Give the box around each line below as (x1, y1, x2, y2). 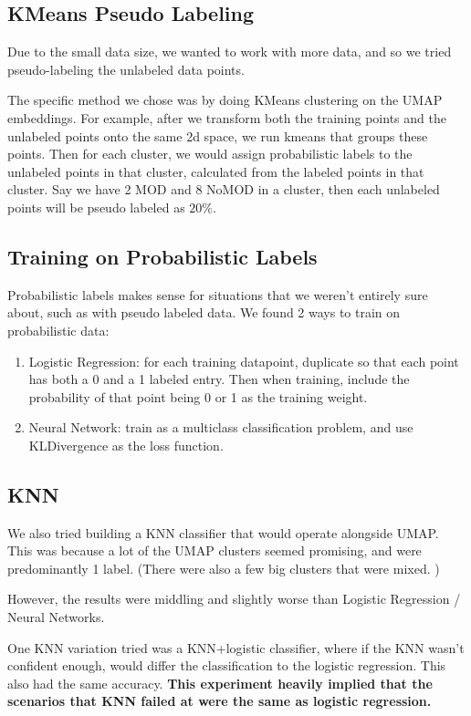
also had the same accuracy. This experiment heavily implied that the (7, 673, 433, 692)
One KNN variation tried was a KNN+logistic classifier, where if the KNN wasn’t (7, 638, 465, 657)
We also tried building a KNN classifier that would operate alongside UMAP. (7, 523, 439, 542)
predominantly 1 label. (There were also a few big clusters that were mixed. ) (7, 558, 440, 577)
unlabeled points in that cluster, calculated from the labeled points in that (7, 161, 424, 181)
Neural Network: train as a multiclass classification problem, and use (28, 418, 413, 437)
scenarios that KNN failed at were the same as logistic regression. (7, 691, 432, 711)
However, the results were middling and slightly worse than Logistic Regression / (7, 589, 461, 608)
